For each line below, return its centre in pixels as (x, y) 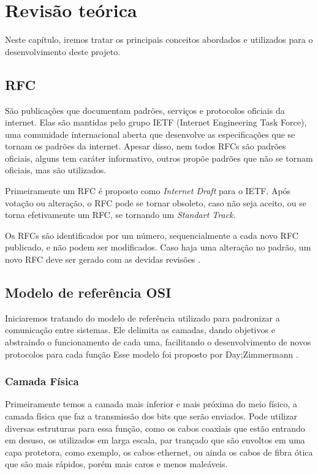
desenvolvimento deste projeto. (63, 51)
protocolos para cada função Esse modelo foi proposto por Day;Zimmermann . (152, 354)
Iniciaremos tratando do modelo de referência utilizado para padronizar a (142, 318)
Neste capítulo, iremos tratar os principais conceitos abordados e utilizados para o (159, 39)
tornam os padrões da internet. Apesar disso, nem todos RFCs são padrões (146, 146)
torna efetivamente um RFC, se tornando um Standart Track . (120, 215)
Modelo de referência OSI (88, 292)
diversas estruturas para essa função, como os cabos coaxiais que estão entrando (155, 428)
